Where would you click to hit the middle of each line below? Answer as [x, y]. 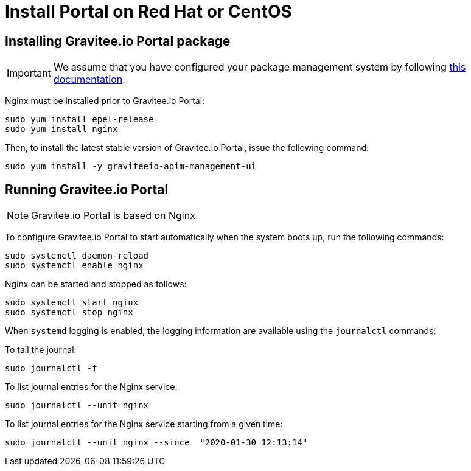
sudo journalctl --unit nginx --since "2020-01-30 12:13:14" [156, 443]
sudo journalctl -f [51, 368]
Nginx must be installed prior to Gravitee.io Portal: [105, 101]
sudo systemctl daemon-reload [77, 256]
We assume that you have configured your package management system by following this [260, 67]
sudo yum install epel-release [79, 120]
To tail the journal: [41, 350]
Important [29, 73]
